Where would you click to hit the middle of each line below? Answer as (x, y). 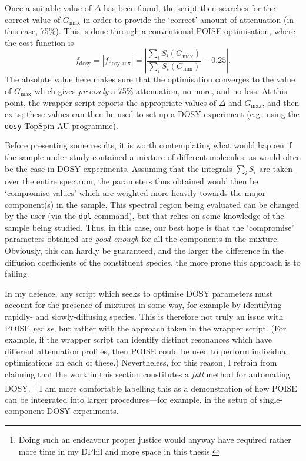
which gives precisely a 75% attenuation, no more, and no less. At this (161, 90)
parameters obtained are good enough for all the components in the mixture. (142, 239)
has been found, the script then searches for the (189, 8)
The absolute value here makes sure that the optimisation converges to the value (150, 79)
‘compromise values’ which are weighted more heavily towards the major (135, 192)
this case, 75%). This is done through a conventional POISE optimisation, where (150, 31)
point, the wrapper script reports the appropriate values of (111, 102)
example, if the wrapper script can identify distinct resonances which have (138, 339)
